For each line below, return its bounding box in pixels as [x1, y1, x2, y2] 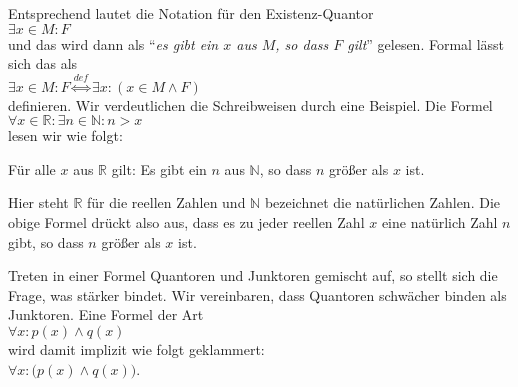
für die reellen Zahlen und [87, 192, 246, 213]
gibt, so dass [8, 231, 84, 252]
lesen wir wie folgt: [8, 125, 123, 146]
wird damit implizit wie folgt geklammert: [8, 338, 265, 359]
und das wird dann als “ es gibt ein [8, 33, 219, 54]
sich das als [8, 53, 78, 74]
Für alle [8, 158, 56, 179]
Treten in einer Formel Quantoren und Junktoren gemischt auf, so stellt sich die [8, 265, 498, 286]
